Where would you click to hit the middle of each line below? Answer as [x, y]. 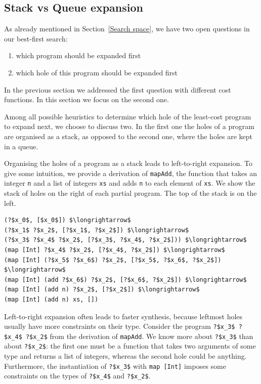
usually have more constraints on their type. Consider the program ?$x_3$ [120, 326]
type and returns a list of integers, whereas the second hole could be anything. [125, 356]
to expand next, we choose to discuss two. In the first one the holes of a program [129, 126]
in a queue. [21, 146]
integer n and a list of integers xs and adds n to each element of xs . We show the [130, 183]
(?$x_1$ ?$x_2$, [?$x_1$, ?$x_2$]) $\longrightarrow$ [97, 230]
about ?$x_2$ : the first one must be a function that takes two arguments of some [130, 346]
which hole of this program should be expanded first [97, 72]
